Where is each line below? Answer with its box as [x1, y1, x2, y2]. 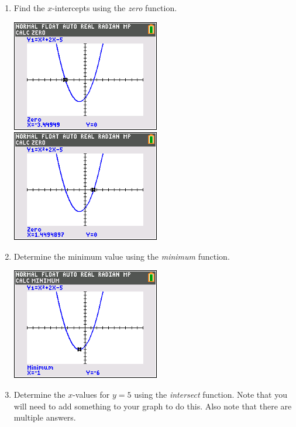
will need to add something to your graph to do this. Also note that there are [13, 400, 292, 412]
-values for [73, 388, 110, 400]
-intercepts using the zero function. [52, 2, 177, 13]
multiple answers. [13, 411, 76, 423]
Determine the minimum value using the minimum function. [13, 250, 230, 262]
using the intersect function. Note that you [134, 388, 287, 400]
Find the [13, 2, 45, 13]
